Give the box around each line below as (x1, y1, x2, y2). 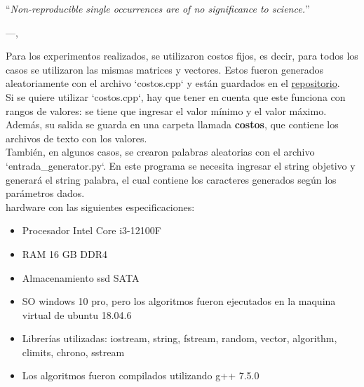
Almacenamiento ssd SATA (22, 270, 140, 285)
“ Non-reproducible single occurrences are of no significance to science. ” (6, 1, 310, 15)
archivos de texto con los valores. (6, 130, 147, 145)
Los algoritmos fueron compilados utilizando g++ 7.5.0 (22, 368, 259, 383)
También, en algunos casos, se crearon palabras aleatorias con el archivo (6, 144, 315, 159)
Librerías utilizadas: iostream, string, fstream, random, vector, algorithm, (22, 331, 337, 346)
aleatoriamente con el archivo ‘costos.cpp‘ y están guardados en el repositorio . (6, 76, 340, 90)
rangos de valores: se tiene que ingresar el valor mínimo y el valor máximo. (6, 103, 327, 118)
